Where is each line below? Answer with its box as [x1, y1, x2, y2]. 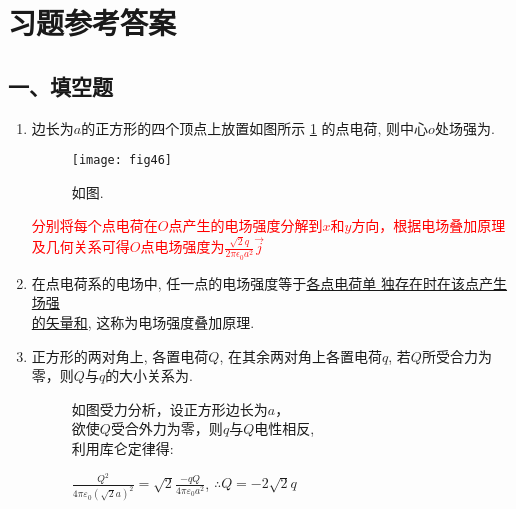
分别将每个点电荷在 [31, 215, 158, 236]
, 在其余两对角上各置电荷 [219, 345, 382, 366]
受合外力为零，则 [110, 418, 223, 439]
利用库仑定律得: [71, 437, 174, 458]
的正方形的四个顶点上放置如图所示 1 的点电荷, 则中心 [81, 117, 429, 138]
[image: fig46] [71, 153, 173, 168]
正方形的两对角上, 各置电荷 [31, 345, 209, 366]
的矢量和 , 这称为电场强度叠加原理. [31, 311, 255, 332]
